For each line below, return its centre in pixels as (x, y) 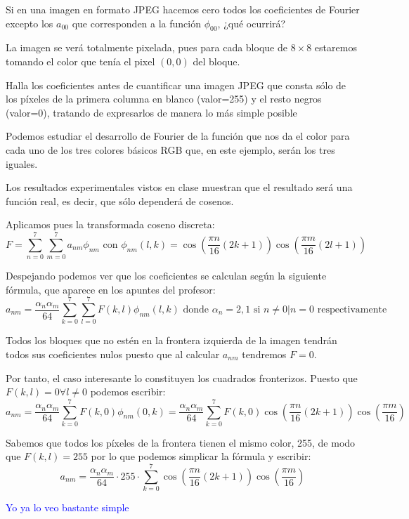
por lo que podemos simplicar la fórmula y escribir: (201, 456)
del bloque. (216, 61)
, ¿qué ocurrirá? (252, 23)
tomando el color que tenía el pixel (80, 61)
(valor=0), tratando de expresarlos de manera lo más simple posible (151, 112)
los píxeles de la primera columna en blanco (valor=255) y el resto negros (164, 99)
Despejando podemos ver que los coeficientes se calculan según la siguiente (166, 276)
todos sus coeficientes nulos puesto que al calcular (113, 354)
